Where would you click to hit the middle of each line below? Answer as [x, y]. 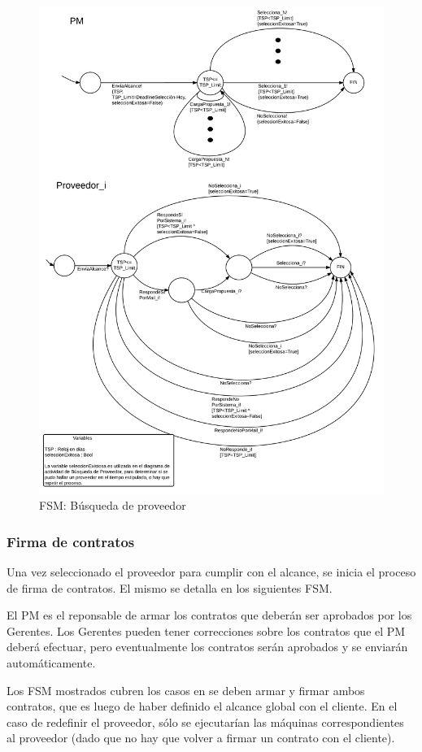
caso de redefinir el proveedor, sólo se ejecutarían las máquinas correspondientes [205, 722]
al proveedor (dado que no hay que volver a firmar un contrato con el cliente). [201, 738]
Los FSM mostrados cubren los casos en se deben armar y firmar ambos [186, 690]
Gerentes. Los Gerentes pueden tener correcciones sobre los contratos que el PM [206, 630]
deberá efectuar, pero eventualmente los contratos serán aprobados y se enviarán [207, 647]
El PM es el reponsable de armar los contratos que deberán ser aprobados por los [209, 615]
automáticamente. [51, 663]
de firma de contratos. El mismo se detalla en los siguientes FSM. [170, 587]
